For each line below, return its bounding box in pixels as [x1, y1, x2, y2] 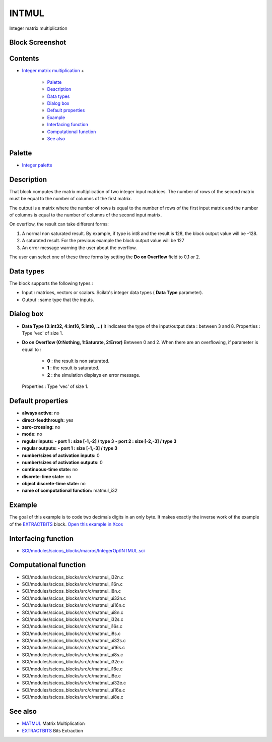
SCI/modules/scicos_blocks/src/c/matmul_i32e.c [22, 659, 124, 665]
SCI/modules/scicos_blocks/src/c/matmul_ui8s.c [22, 651, 123, 658]
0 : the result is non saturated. [47, 358, 110, 364]
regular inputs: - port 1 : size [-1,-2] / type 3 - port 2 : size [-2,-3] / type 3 [22, 438, 177, 444]
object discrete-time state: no [22, 481, 86, 487]
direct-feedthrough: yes [22, 417, 74, 423]
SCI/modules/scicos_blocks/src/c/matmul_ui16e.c [22, 687, 125, 693]
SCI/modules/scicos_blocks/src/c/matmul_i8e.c [22, 673, 121, 679]
